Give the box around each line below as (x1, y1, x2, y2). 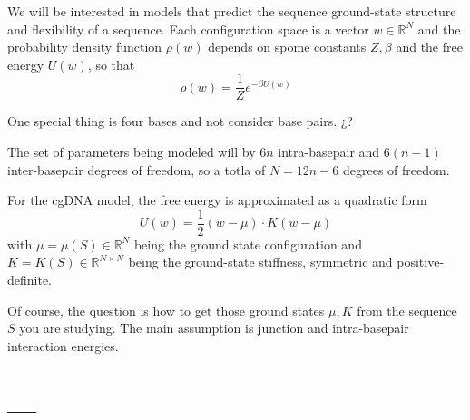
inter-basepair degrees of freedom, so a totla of (7, 160, 266, 179)
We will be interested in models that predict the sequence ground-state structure (7, 2, 456, 20)
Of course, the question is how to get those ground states (7, 300, 325, 319)
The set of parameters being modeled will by (7, 142, 256, 161)
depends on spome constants (208, 37, 367, 56)
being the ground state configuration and (133, 234, 362, 253)
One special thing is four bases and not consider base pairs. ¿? (7, 112, 353, 131)
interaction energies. (7, 336, 119, 355)
